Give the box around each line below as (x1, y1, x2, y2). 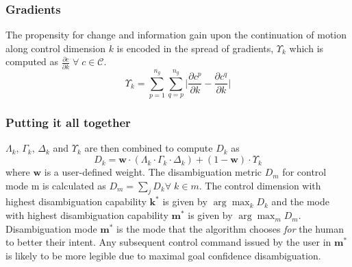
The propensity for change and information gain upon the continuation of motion (5, 27, 347, 42)
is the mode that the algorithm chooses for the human (116, 221, 344, 235)
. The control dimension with (199, 178, 321, 192)
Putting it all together (5, 114, 131, 131)
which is (289, 40, 324, 55)
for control (282, 165, 327, 179)
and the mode (271, 194, 329, 209)
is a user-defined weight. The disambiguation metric (44, 165, 262, 179)
